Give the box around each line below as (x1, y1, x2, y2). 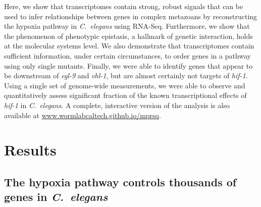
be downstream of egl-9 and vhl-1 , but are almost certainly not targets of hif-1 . (4, 70, 248, 81)
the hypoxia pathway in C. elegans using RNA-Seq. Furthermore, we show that (4, 21, 250, 31)
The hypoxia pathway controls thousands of (4, 174, 237, 189)
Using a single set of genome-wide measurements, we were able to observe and (4, 80, 245, 90)
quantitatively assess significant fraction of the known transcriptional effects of (4, 90, 247, 100)
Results (4, 139, 57, 160)
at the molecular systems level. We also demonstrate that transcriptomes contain (4, 40, 254, 51)
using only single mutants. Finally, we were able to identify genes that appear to (4, 60, 253, 71)
